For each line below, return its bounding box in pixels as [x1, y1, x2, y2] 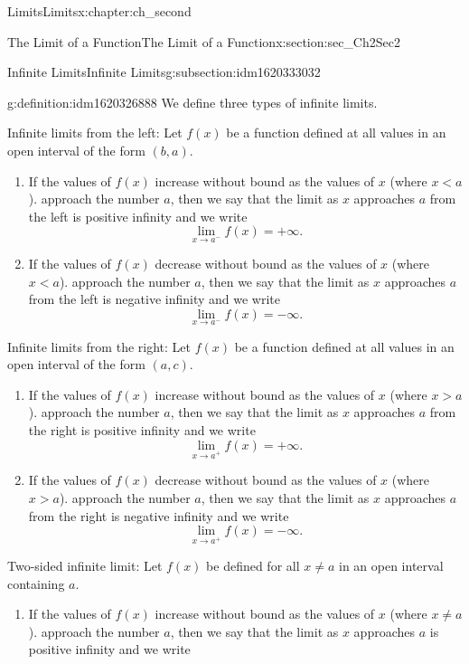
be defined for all [206, 555, 300, 574]
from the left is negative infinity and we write [28, 289, 281, 308]
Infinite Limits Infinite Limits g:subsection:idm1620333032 [7, 62, 321, 81]
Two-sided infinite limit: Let [7, 555, 163, 574]
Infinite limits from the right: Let [7, 337, 191, 356]
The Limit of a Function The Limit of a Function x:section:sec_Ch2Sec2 [7, 32, 400, 51]
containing [7, 574, 65, 593]
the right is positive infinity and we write [28, 421, 256, 440]
